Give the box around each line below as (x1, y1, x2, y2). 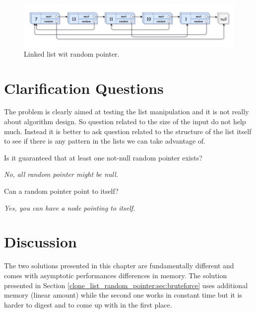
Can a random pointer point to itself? (4, 186, 119, 196)
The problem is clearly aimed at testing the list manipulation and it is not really (4, 106, 249, 117)
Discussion (4, 232, 77, 252)
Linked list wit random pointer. (24, 48, 120, 59)
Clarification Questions (4, 78, 164, 98)
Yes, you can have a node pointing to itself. (4, 202, 135, 213)
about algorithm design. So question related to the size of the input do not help (4, 116, 246, 127)
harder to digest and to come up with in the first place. (4, 299, 172, 310)
